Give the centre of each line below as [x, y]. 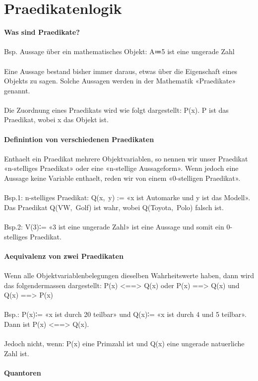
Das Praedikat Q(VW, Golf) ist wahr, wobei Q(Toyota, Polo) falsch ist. [114, 207]
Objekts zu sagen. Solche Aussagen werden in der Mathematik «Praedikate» [120, 81]
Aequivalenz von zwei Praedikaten [64, 256]
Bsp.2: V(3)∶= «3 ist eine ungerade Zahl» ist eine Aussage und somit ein [114, 227]
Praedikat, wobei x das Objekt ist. [56, 119]
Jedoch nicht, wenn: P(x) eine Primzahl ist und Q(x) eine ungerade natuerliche [124, 343]
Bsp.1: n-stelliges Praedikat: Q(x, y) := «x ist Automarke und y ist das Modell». [127, 197]
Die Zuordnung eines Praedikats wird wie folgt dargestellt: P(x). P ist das [116, 110]
